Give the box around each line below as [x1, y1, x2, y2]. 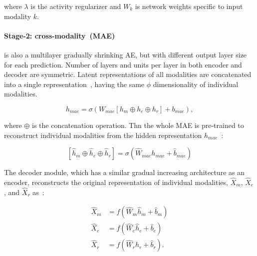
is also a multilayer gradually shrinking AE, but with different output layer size [4, 49, 247, 59]
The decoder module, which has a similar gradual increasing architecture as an [4, 167, 245, 177]
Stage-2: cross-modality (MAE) [4, 30, 115, 40]
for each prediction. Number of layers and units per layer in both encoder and [4, 59, 242, 69]
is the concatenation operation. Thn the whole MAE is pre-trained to [32, 119, 244, 130]
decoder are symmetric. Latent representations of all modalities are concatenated [4, 69, 252, 79]
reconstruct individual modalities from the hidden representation [4, 129, 202, 140]
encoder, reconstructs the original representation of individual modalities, [4, 176, 228, 187]
